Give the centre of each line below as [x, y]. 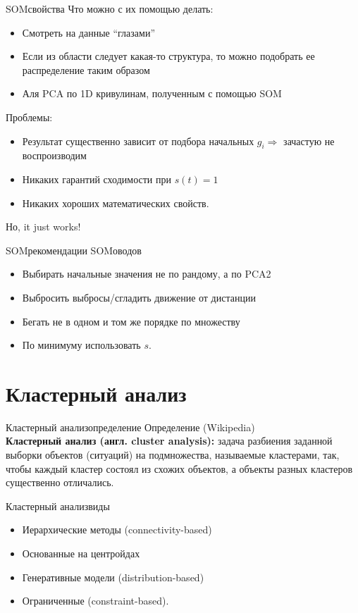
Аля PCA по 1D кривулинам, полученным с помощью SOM [152, 93]
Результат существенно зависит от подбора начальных [138, 141]
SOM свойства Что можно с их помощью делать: [110, 8]
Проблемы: [29, 117]
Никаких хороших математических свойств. [116, 203]
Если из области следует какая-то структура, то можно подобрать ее [168, 56]
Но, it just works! [43, 227]
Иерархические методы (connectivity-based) [117, 530]
